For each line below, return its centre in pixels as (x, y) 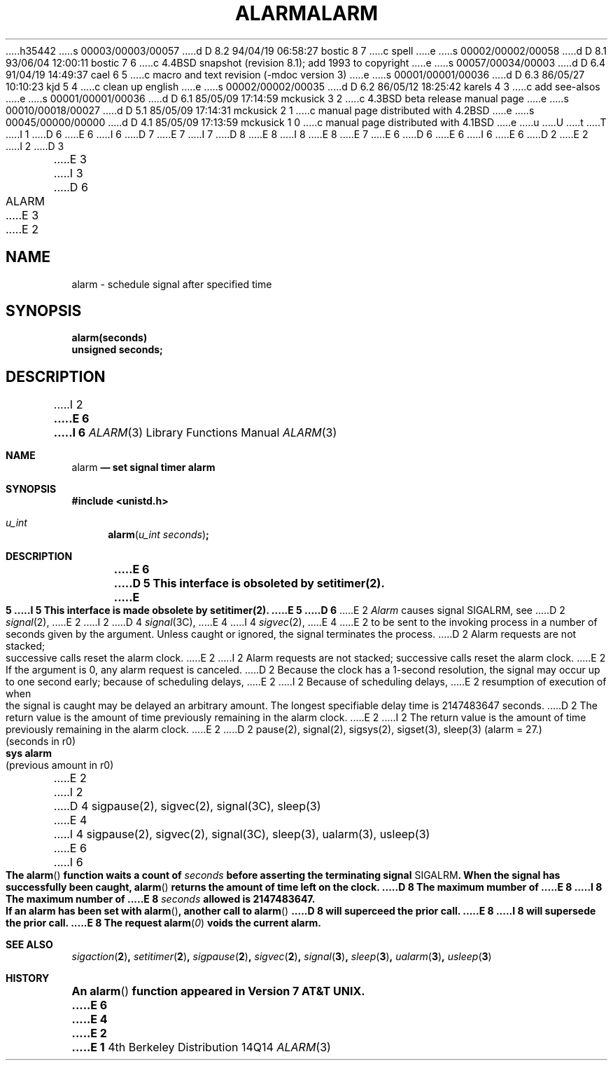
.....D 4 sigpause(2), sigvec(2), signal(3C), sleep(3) (187, 806)
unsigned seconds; (117, 350)
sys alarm (29, 753)
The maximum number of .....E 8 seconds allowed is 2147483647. (161, 899)
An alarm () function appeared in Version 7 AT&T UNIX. (218, 991)
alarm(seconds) (110, 338)
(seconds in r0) (41, 742)
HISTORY (28, 978)
